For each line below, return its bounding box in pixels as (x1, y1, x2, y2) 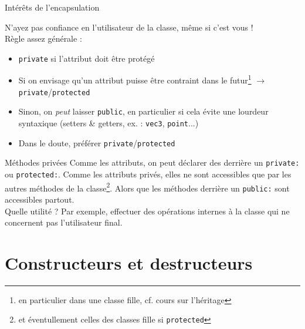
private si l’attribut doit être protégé (18, 52, 155, 64)
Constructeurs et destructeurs (5, 250, 253, 274)
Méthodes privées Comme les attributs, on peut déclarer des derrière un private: (5, 156, 300, 169)
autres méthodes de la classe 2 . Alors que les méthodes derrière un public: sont (5, 180, 290, 194)
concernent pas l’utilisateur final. (5, 216, 123, 229)
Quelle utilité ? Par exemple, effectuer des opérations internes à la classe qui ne (5, 204, 290, 217)
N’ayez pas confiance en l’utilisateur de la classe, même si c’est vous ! (5, 21, 253, 33)
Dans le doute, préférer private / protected (18, 136, 175, 149)
